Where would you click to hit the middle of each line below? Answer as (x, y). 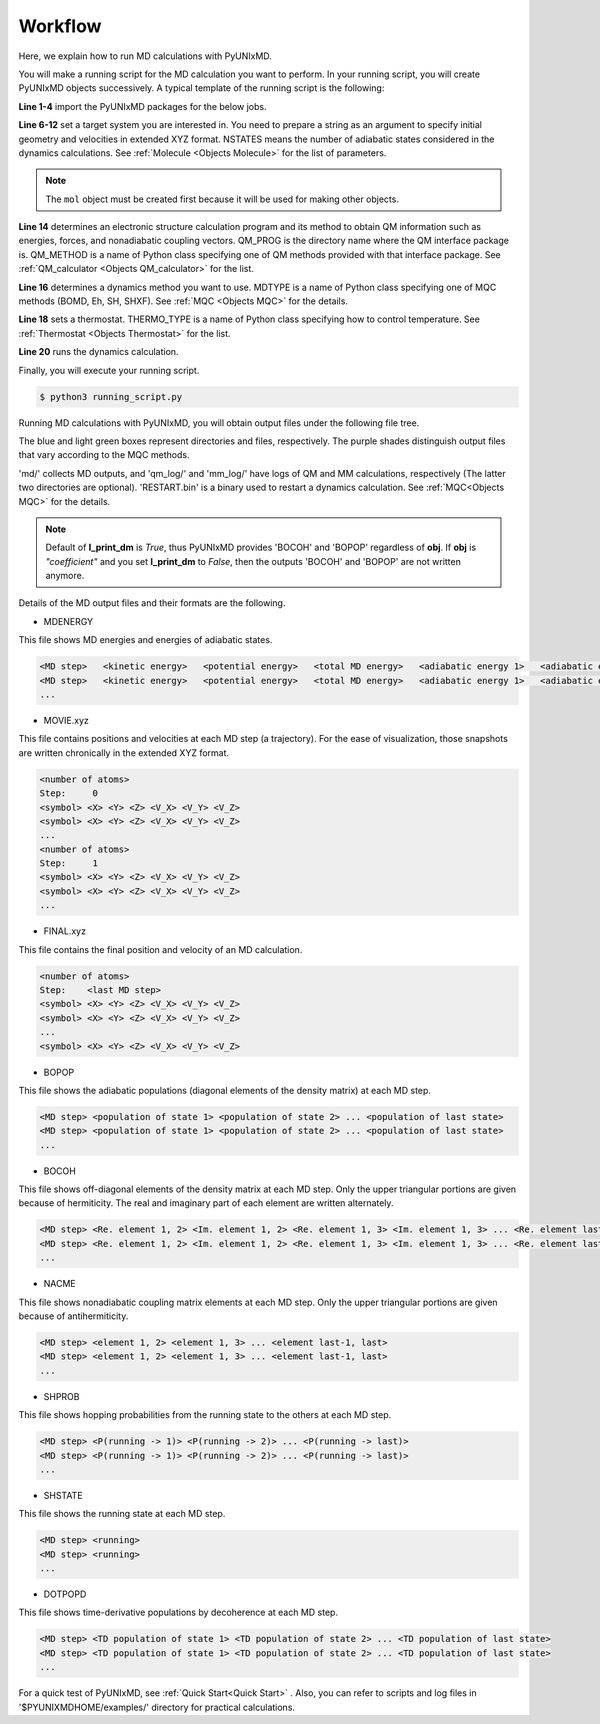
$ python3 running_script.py (111, 396)
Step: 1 (69, 863)
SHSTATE (63, 1495)
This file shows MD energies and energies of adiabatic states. (145, 640)
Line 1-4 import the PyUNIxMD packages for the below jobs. (142, 106)
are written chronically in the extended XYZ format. (124, 752)
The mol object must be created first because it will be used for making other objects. (222, 199)
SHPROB (61, 1396)
